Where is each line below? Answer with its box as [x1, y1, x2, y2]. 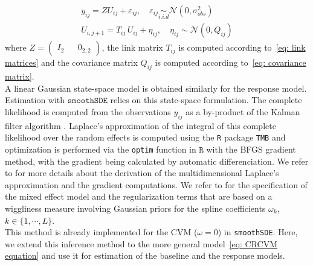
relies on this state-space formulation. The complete [110, 93, 302, 106]
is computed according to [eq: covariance [155, 56, 306, 69]
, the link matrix [102, 41, 163, 54]
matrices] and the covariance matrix [5, 56, 138, 69]
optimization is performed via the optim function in [5, 142, 196, 155]
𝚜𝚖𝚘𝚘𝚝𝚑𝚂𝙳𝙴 [67, 97, 108, 106]
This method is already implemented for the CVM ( [5, 226, 198, 238]
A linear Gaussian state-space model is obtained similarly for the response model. [5, 81, 307, 94]
